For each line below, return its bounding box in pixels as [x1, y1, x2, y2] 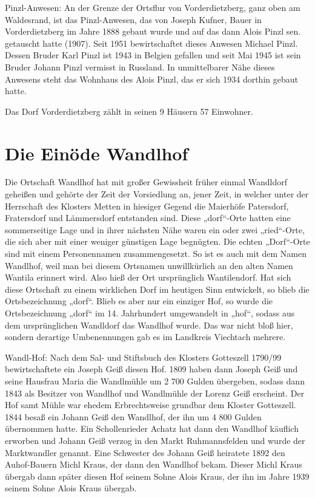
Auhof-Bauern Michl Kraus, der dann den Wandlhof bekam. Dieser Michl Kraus [5, 458, 302, 471]
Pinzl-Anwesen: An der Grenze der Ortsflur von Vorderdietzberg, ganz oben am [5, 1, 300, 13]
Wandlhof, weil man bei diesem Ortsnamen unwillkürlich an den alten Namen [5, 259, 293, 271]
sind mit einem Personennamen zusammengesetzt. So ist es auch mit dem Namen [5, 247, 307, 260]
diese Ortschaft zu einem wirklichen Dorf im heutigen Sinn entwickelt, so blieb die [5, 282, 310, 295]
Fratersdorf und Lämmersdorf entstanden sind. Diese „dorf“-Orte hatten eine [5, 211, 291, 224]
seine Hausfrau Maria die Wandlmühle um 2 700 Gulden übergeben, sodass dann [5, 374, 305, 387]
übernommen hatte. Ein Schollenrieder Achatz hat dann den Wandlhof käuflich [5, 422, 299, 435]
